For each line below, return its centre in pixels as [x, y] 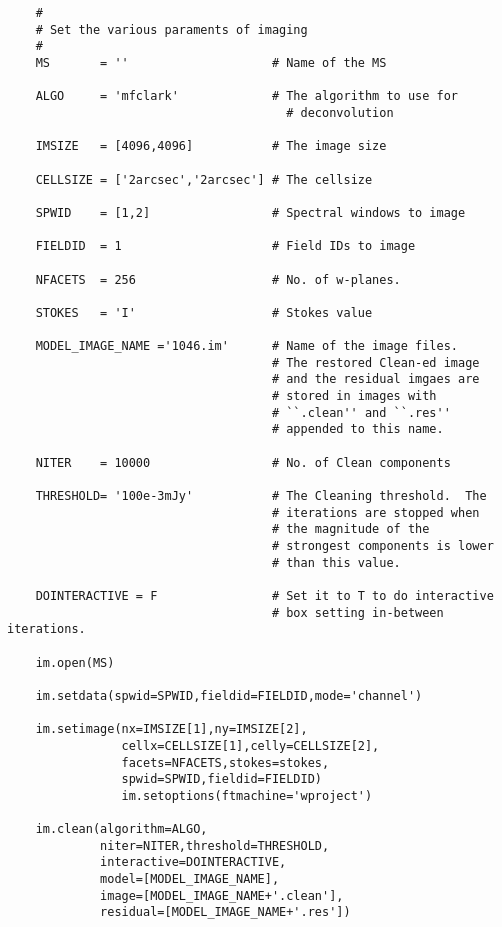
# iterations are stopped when [375, 512]
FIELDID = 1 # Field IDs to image [225, 246]
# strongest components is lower [382, 546]
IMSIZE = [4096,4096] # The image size [211, 146]
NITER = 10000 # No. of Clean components [243, 462]
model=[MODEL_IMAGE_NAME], [190, 879]
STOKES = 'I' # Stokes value [204, 312]
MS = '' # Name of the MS [211, 62]
